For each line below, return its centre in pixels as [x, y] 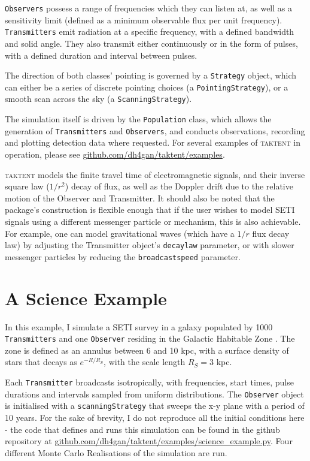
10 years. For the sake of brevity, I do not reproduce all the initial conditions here [155, 417]
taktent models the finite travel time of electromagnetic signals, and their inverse [155, 174]
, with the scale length [145, 362]
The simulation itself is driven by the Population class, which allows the [138, 119]
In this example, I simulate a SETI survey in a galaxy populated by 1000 [139, 326]
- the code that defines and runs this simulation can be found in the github [142, 429]
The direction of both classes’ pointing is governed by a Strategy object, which [151, 75]
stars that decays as [41, 362]
